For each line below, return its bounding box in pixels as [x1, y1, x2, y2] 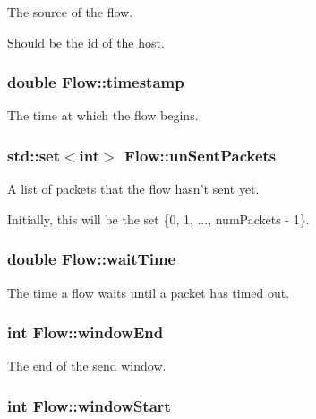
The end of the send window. [7, 356, 167, 375]
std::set [7, 144, 60, 166]
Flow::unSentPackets [124, 144, 277, 166]
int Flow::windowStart [7, 394, 171, 416]
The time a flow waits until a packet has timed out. [7, 283, 290, 301]
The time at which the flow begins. [7, 106, 199, 125]
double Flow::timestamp [7, 71, 184, 93]
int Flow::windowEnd [7, 321, 164, 344]
